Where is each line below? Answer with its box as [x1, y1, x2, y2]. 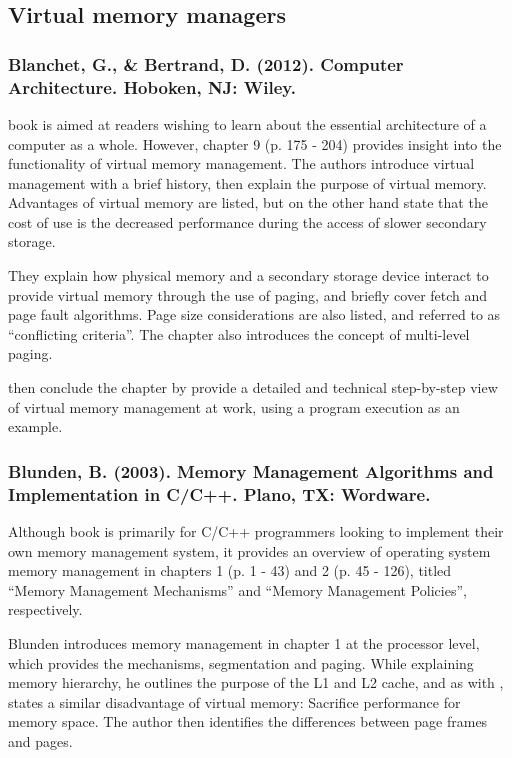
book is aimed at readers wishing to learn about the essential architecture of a [8, 113, 487, 134]
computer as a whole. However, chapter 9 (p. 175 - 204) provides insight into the [8, 133, 502, 154]
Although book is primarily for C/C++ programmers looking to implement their [8, 520, 504, 541]
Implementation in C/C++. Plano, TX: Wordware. [8, 481, 431, 506]
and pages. [8, 730, 73, 751]
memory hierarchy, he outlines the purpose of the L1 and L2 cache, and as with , [8, 672, 504, 693]
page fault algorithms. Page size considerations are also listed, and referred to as [8, 304, 501, 325]
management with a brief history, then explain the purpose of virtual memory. [8, 172, 487, 193]
